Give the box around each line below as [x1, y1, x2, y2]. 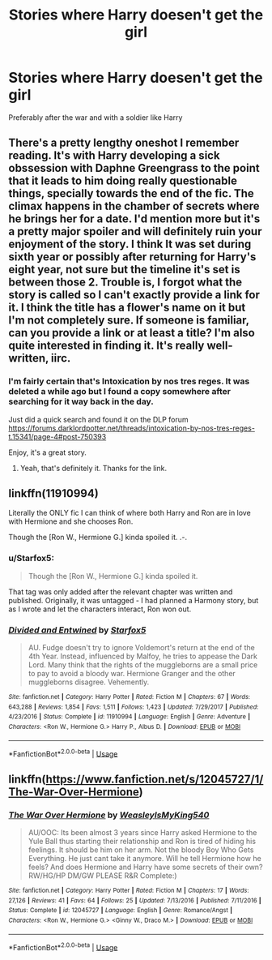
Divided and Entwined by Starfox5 [8, 624, 147, 636]
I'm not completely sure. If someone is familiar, [8, 314, 249, 328]
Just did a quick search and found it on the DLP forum [8, 414, 189, 424]
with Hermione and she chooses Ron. [8, 516, 134, 526]
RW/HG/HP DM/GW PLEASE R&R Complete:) [28, 871, 177, 881]
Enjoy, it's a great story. [8, 448, 87, 457]
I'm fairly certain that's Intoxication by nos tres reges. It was [8, 375, 250, 387]
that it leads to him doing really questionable [8, 174, 237, 188]
